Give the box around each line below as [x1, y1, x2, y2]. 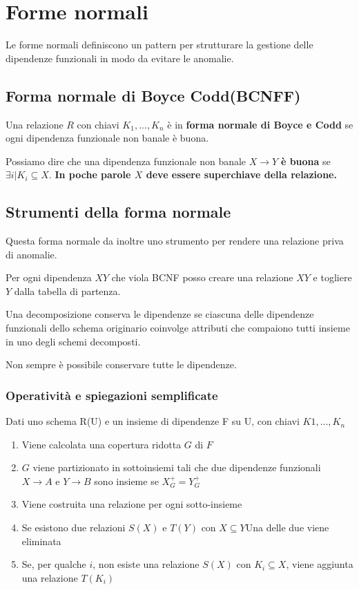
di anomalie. [6, 247, 57, 261]
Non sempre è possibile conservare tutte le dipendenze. [6, 357, 237, 372]
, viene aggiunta [286, 557, 353, 571]
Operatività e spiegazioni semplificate [6, 386, 218, 403]
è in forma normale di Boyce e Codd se [167, 117, 353, 131]
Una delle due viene [245, 520, 329, 535]
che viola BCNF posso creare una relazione [111, 270, 293, 285]
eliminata [21, 533, 61, 548]
